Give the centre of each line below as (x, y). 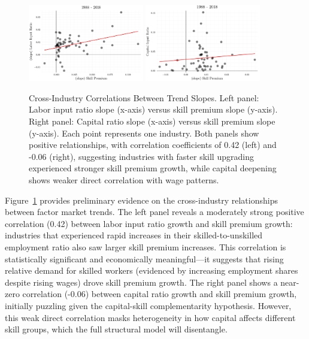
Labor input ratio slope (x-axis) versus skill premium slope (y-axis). (153, 109)
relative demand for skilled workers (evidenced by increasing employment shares (152, 270)
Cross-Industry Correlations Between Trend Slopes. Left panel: (144, 97)
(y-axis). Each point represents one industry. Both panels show (144, 133)
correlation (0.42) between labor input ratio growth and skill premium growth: (149, 223)
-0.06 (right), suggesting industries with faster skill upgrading (141, 156)
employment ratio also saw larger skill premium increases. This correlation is (146, 246)
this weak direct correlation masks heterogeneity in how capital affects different (150, 317)
